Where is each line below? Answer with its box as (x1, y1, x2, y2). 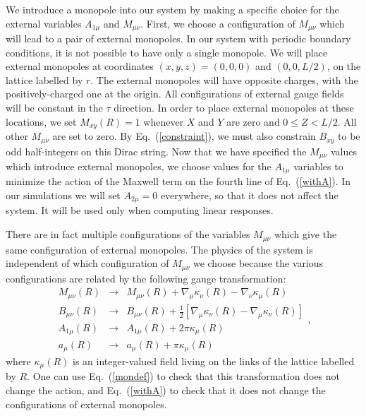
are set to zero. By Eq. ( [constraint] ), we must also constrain (52, 129, 316, 143)
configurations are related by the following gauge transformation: (6, 271, 286, 285)
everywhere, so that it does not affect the (160, 188, 338, 203)
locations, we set (6, 114, 77, 129)
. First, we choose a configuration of (140, 16, 295, 30)
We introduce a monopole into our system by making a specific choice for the (6, 2, 339, 16)
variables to (293, 158, 343, 173)
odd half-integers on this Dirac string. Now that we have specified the (6, 143, 307, 158)
